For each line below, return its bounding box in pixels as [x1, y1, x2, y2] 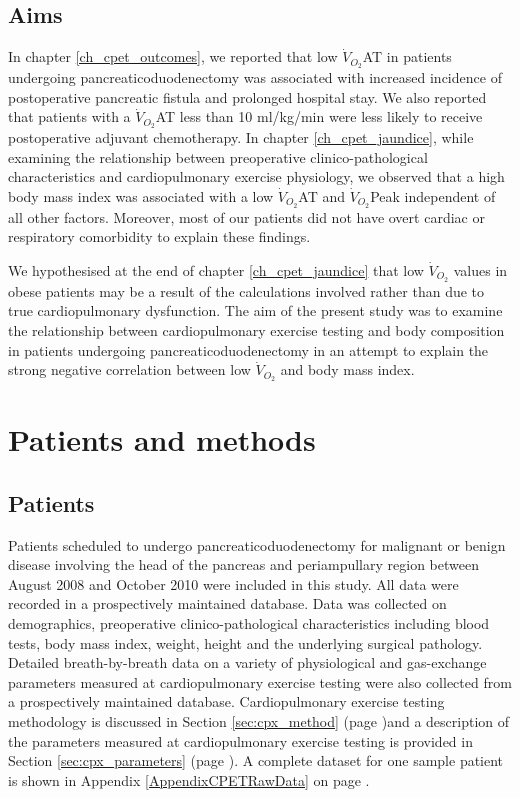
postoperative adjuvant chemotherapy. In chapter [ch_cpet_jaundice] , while [8, 127, 474, 148]
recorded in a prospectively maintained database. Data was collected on [8, 593, 447, 614]
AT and [298, 185, 346, 206]
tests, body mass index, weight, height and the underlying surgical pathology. [8, 632, 483, 653]
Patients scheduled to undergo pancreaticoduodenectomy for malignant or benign [8, 534, 506, 555]
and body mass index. [280, 359, 415, 380]
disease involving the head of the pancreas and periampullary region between [8, 554, 479, 575]
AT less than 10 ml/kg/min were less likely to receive [155, 106, 483, 127]
